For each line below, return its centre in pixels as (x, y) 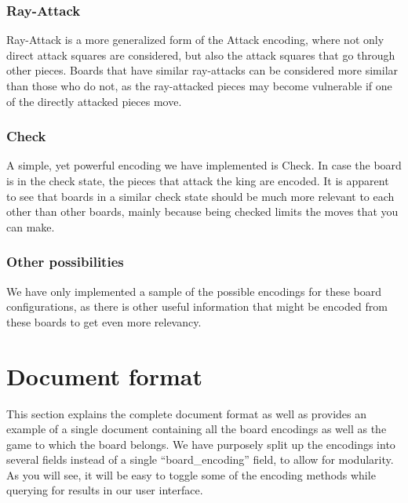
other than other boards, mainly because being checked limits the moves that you (202, 211)
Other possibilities (65, 262)
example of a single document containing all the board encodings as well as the (197, 429)
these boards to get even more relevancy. (104, 321)
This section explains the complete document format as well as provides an (186, 413)
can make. (31, 226)
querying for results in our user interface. (105, 490)
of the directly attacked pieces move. (94, 101)
